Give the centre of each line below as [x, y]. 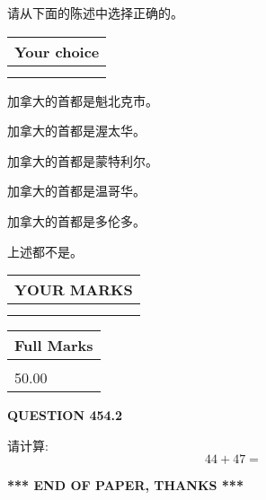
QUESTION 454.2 [65, 415]
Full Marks [54, 346]
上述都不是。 [45, 251]
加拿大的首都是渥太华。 [76, 131]
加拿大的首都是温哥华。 [76, 191]
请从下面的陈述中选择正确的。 [95, 13]
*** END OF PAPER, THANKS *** [125, 485]
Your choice [57, 51]
